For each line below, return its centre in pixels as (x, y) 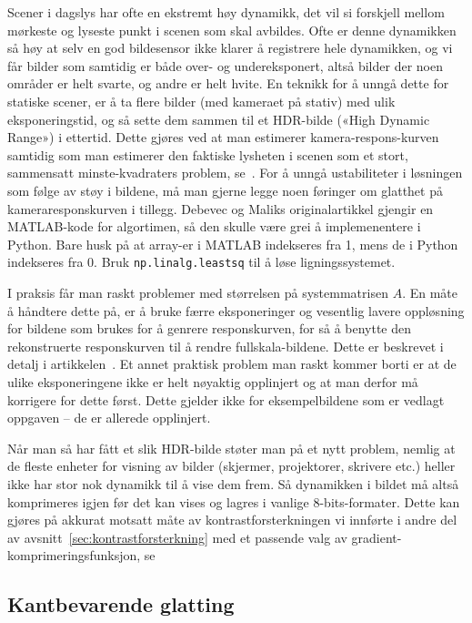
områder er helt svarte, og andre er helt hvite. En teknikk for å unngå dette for (228, 83)
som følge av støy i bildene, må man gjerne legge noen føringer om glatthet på (225, 190)
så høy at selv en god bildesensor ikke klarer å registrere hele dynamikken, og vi (230, 48)
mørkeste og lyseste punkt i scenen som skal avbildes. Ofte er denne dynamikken (232, 30)
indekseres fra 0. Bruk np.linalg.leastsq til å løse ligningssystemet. (201, 262)
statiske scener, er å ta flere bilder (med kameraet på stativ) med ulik (201, 101)
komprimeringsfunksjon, (74, 555)
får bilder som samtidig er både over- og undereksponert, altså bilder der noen (225, 65)
